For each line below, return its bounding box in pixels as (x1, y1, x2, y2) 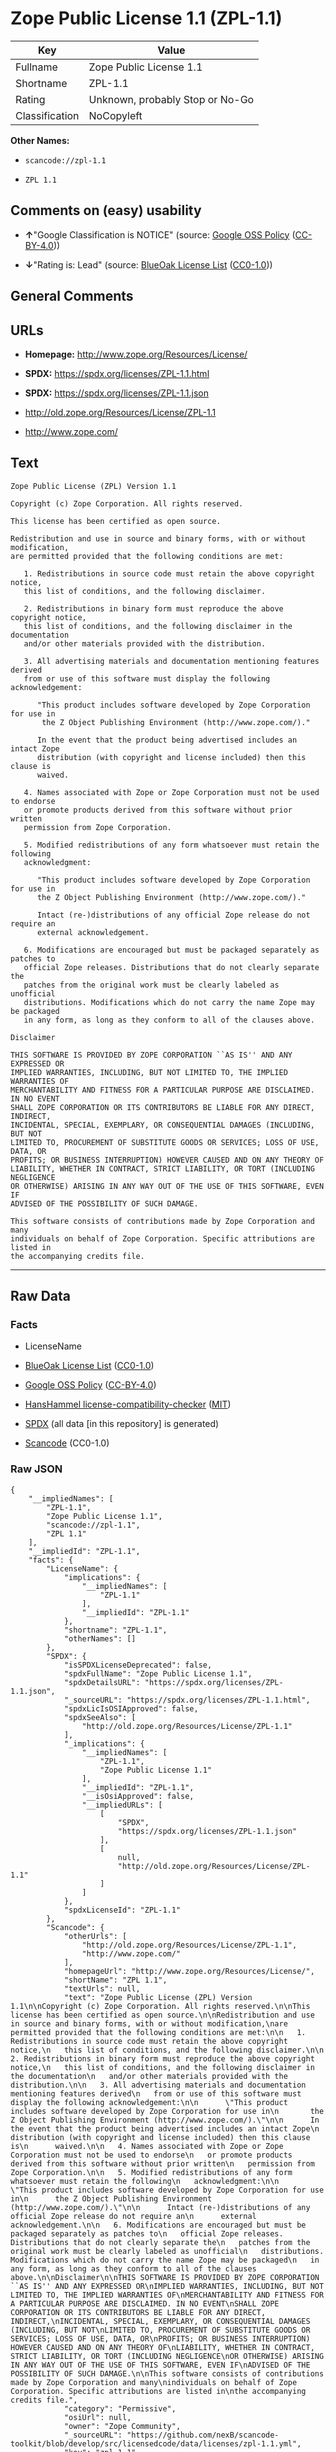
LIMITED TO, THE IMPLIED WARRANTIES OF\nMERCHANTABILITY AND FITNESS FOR (10, 2290, 325, 2300)
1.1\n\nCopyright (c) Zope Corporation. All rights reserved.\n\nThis (10, 2001, 311, 2011)
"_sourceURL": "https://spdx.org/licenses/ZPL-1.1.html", (63, 1695, 311, 1705)
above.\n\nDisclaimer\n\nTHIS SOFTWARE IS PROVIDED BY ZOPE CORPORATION (10, 2272, 320, 2282)
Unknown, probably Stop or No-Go (88, 92, 255, 106)
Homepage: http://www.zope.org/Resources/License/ (24, 348, 248, 360)
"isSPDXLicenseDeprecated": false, (63, 1660, 213, 1670)
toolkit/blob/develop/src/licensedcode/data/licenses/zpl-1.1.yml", (10, 2438, 302, 2449)
